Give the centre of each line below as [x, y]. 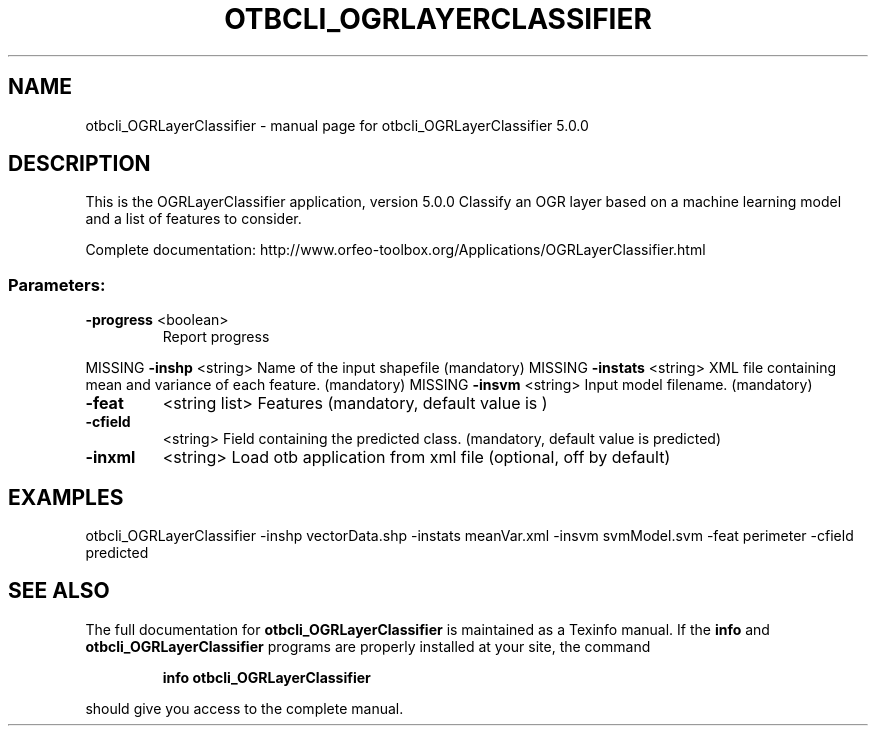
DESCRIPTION [79, 164]
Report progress [216, 337]
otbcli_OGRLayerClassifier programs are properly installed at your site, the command [368, 646]
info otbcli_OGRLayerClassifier [266, 677]
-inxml [110, 457]
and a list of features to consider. [193, 219]
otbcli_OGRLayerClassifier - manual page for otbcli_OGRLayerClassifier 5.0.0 [337, 125]
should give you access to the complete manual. [244, 708]
